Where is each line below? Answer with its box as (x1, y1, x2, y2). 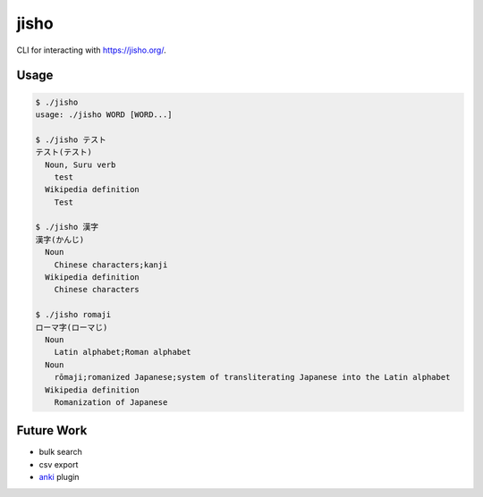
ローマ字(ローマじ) (35, 322, 108, 333)
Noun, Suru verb (45, 159, 116, 170)
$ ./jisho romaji (35, 309, 112, 320)
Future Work (16, 423, 88, 438)
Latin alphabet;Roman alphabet (54, 347, 191, 358)
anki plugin (38, 472, 80, 483)
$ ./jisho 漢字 (35, 222, 98, 232)
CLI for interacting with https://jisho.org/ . (16, 45, 166, 55)
